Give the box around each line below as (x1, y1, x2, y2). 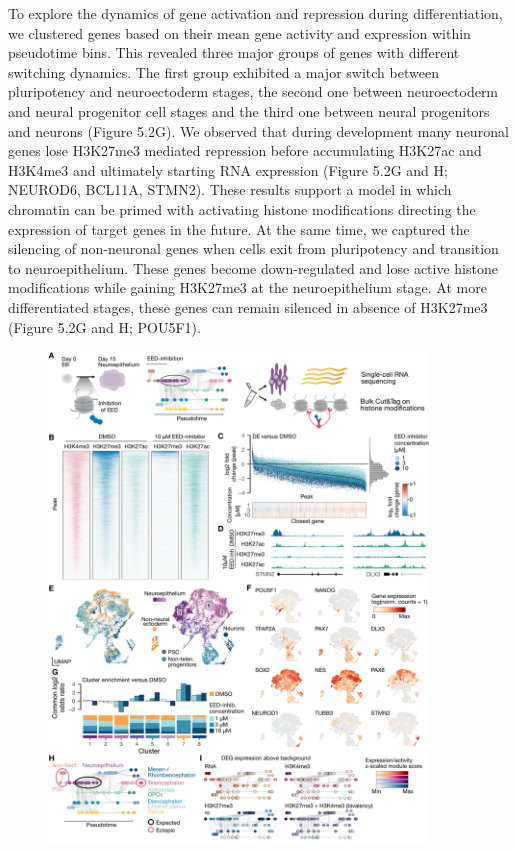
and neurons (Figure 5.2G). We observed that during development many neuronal (8, 120, 509, 141)
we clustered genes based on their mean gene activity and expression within (8, 22, 471, 43)
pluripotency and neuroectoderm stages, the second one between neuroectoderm (8, 81, 499, 102)
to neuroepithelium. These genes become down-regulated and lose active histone (8, 257, 498, 278)
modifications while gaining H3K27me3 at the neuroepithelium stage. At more (8, 277, 487, 298)
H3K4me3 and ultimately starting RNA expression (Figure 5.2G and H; (8, 159, 448, 180)
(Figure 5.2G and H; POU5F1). (8, 316, 201, 337)
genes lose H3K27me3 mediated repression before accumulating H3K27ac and (8, 140, 482, 161)
